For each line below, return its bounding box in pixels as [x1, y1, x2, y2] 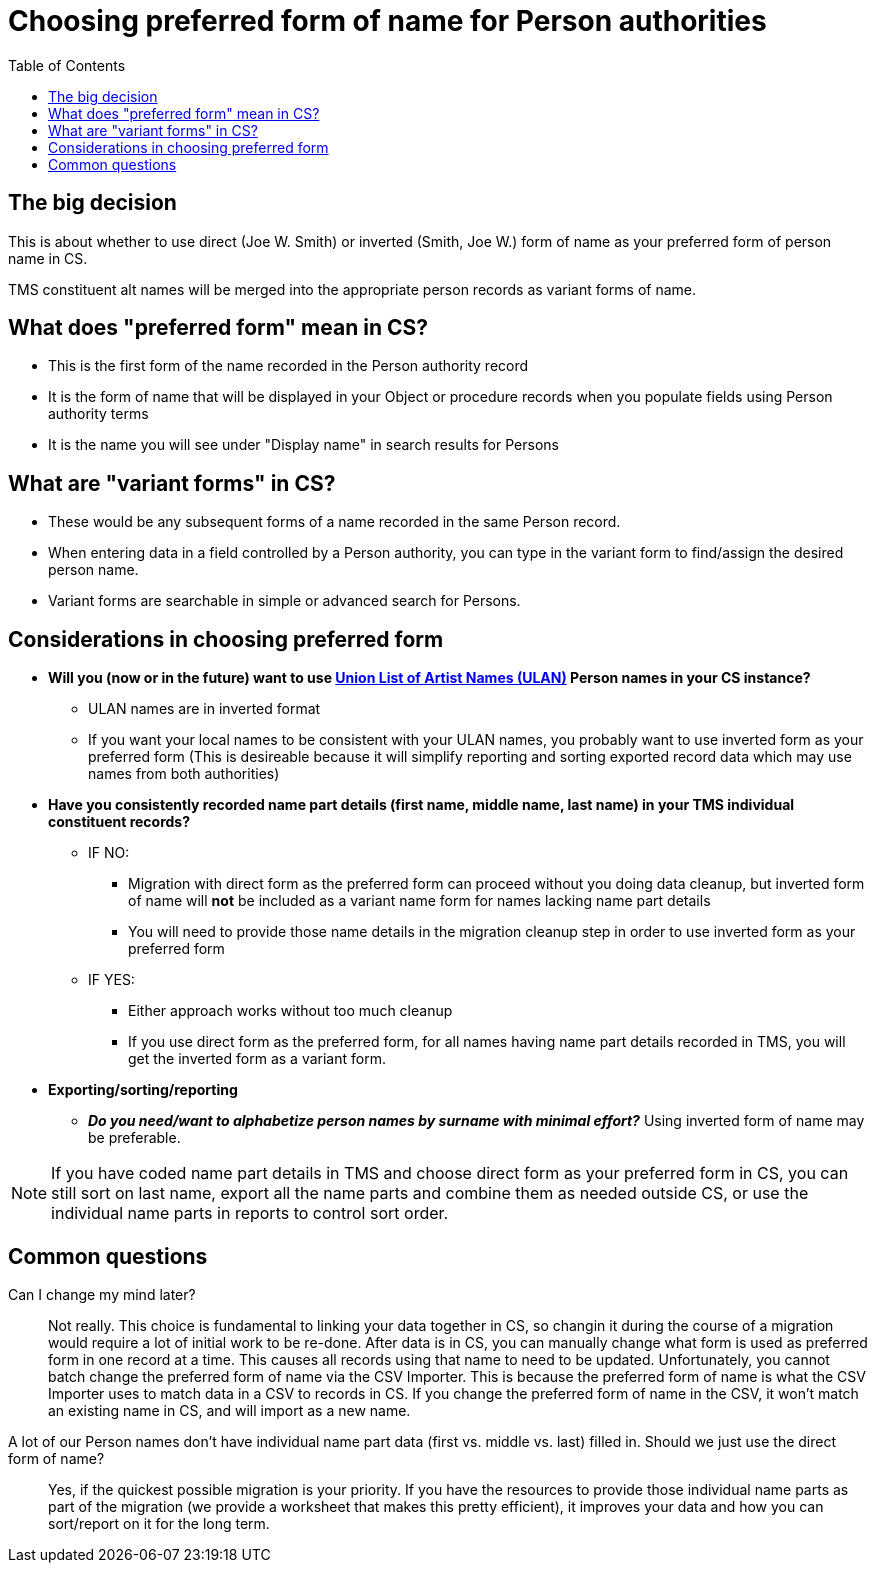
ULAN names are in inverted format [88, 700, 321, 718]
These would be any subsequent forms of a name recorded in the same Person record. [48, 513, 621, 531]
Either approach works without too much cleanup [128, 1002, 453, 1020]
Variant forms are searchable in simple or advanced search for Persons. [48, 592, 521, 610]
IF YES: [88, 971, 135, 989]
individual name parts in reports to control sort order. [51, 1203, 449, 1224]
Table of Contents [8, 56, 126, 74]
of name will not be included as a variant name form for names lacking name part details [128, 892, 711, 910]
